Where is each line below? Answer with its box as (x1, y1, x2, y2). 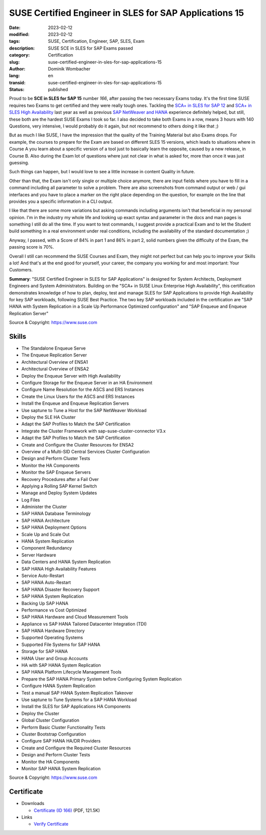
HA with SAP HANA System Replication (21, 662, 101, 668)
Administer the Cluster (21, 504, 67, 510)
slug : (9, 59, 20, 65)
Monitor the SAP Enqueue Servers (21, 469, 91, 475)
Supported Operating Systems (21, 635, 83, 641)
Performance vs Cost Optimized (21, 607, 87, 613)
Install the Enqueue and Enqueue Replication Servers (21, 400, 129, 406)
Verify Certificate (33, 821, 68, 827)
